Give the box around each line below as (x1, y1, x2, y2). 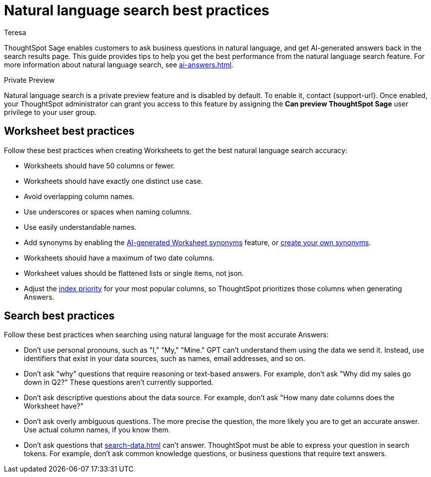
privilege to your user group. (4, 107, 97, 116)
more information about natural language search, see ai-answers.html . (4, 60, 234, 69)
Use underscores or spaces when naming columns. (24, 207, 192, 216)
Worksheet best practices (4, 125, 135, 138)
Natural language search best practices (4, 2, 269, 19)
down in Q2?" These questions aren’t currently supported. (24, 378, 214, 387)
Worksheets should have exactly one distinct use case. (24, 176, 203, 185)
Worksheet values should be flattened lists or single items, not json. (24, 268, 244, 277)
